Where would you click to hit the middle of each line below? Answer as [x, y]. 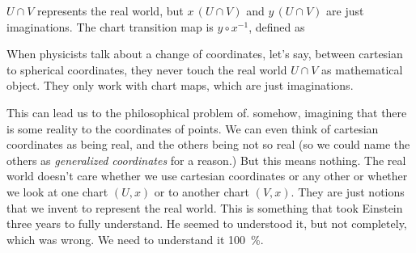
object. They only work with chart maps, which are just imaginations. [180, 85]
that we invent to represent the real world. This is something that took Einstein [205, 207]
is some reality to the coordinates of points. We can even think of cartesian [193, 128]
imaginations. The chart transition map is [110, 26]
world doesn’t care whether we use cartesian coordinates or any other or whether [207, 176]
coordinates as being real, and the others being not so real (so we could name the [208, 144]
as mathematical [362, 69]
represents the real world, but [110, 11]
